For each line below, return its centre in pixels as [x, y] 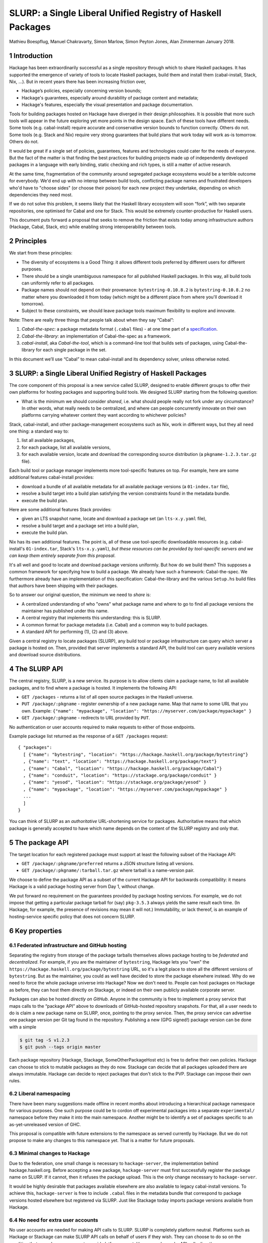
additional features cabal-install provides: [52, 477]
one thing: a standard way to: [39, 431]
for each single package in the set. [71, 350]
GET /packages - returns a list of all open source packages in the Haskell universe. [107, 697]
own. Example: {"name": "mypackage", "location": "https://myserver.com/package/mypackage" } [136, 710]
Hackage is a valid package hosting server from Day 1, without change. [82, 887]
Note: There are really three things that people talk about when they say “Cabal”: [92, 320]
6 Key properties [35, 931]
